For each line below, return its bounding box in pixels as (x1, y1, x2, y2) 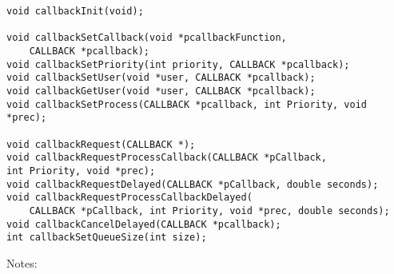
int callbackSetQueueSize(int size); (6, 232, 207, 244)
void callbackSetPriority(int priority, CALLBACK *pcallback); (6, 58, 350, 70)
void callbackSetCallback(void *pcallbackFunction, (6, 32, 287, 44)
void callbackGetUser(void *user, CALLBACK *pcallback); (6, 85, 316, 97)
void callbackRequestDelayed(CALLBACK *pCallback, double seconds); (6, 178, 379, 190)
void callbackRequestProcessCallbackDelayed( (6, 192, 253, 204)
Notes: (6, 254, 38, 271)
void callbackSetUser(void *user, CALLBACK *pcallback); (6, 72, 316, 84)
